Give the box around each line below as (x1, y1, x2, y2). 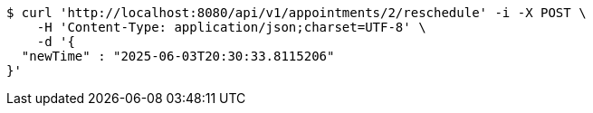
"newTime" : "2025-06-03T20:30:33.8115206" (21, 49, 335, 63)
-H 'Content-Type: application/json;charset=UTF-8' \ (36, 20, 426, 34)
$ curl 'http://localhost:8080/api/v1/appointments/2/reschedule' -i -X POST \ (6, 5, 587, 20)
